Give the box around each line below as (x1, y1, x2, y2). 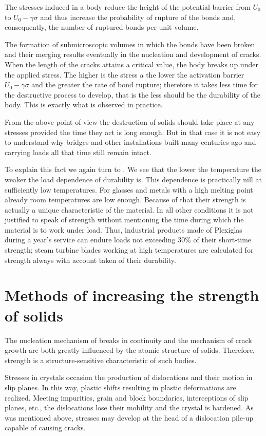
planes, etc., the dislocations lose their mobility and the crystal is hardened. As (5, 402, 254, 413)
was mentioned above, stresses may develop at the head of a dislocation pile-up (5, 412, 254, 423)
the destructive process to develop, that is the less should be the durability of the (5, 89, 261, 100)
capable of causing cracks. (5, 422, 86, 433)
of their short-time (193, 234, 252, 245)
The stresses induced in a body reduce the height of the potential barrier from (5, 2, 251, 12)
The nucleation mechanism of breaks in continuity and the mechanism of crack (5, 334, 252, 345)
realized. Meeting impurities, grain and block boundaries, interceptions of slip (5, 392, 249, 403)
